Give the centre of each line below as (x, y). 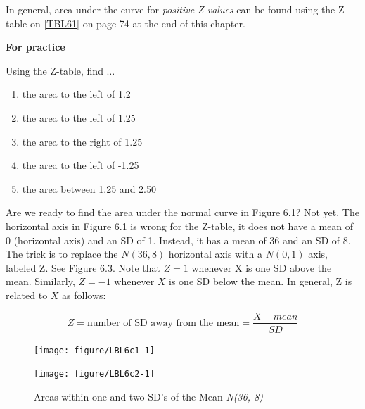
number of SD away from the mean (163, 323)
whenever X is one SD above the (262, 267)
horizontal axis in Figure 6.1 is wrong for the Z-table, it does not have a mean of (180, 226)
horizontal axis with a (215, 254)
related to (27, 295)
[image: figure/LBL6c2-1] (94, 374)
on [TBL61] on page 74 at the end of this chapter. (137, 23)
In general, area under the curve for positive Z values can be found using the (171, 9)
